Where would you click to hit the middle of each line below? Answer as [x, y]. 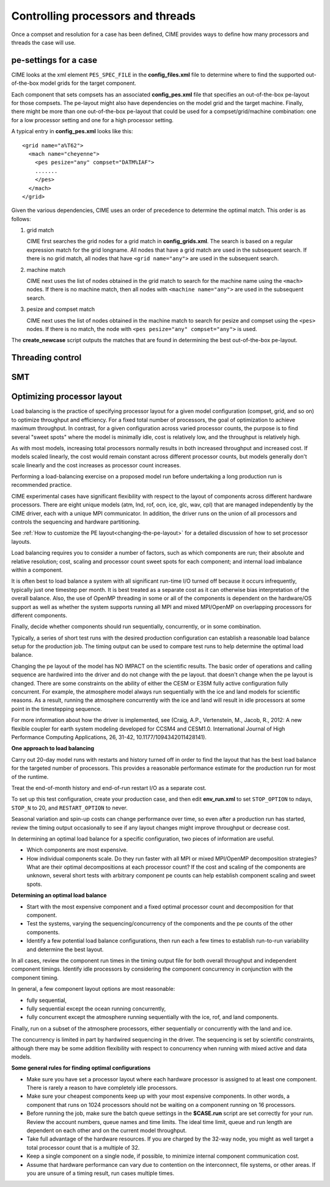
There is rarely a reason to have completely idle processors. [102, 1088]
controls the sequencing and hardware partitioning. [76, 522]
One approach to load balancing [53, 748]
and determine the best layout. [65, 949]
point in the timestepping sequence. [57, 709]
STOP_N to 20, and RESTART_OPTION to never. [69, 808]
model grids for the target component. [88, 83]
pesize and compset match [61, 309]
